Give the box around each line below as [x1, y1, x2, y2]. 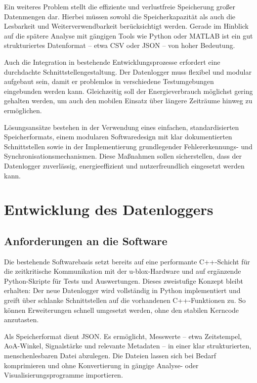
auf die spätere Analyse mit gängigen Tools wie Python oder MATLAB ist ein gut [4, 30, 253, 41]
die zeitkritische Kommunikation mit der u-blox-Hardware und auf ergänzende [4, 266, 241, 276]
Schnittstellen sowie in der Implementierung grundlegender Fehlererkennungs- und [4, 141, 253, 151]
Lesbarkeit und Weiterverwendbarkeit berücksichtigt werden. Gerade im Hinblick [4, 21, 249, 31]
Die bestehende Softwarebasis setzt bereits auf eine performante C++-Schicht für [4, 256, 250, 266]
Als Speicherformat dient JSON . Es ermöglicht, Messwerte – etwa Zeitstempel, [4, 331, 242, 341]
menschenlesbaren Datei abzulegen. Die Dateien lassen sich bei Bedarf [4, 350, 216, 361]
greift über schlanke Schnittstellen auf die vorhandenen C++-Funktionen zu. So [4, 295, 246, 305]
